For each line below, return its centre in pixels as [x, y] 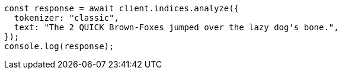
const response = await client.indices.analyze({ [122, 8]
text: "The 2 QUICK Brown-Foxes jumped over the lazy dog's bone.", [176, 27]
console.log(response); [59, 46]
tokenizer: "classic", [66, 18]
